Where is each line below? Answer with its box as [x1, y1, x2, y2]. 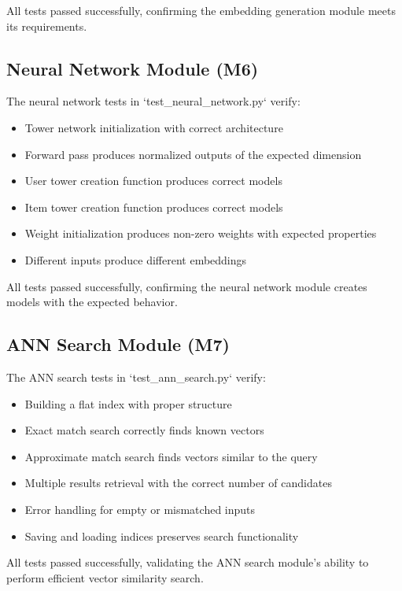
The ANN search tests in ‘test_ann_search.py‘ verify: [6, 368, 266, 385]
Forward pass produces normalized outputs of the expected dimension [24, 146, 362, 162]
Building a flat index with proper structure [24, 395, 232, 412]
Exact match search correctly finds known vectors [24, 422, 264, 438]
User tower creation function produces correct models [24, 172, 282, 189]
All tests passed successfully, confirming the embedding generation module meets [6, 2, 396, 18]
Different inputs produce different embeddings [24, 251, 247, 268]
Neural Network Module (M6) [6, 56, 259, 80]
